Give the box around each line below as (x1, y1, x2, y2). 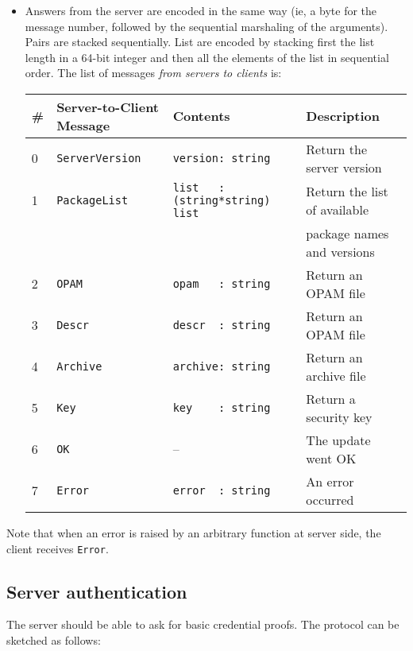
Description (306, 107, 380, 126)
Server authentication (6, 579, 187, 603)
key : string (172, 401, 271, 414)
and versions (306, 242, 375, 261)
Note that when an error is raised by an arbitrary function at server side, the (6, 524, 381, 541)
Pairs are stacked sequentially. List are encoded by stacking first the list (25, 33, 375, 50)
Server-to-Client (56, 97, 159, 116)
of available (306, 200, 369, 219)
